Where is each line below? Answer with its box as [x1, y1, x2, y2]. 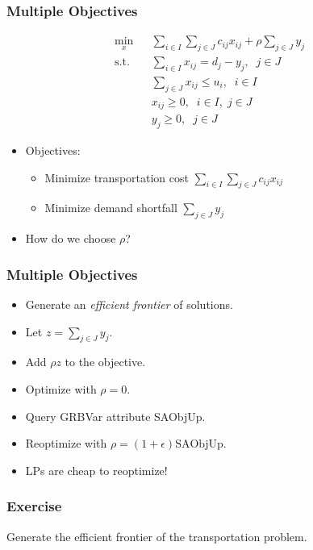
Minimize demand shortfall [44, 199, 177, 216]
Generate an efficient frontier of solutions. [25, 296, 233, 313]
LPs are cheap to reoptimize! [25, 461, 168, 478]
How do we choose [25, 230, 116, 247]
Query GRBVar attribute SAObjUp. [25, 407, 206, 424]
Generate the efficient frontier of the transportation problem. [6, 527, 307, 544]
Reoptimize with [25, 435, 107, 452]
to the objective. [65, 353, 146, 370]
